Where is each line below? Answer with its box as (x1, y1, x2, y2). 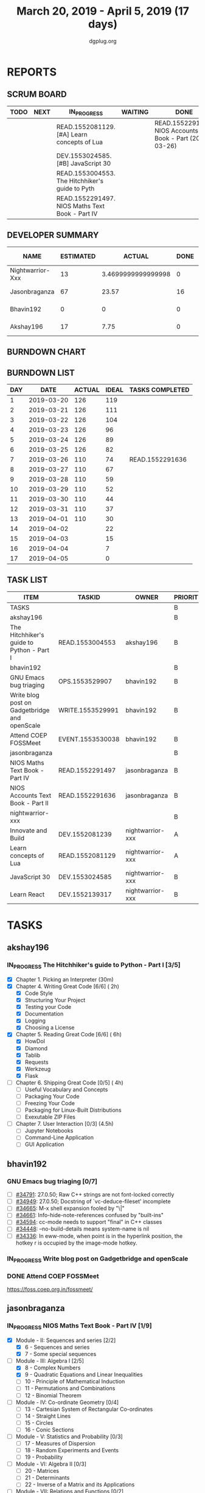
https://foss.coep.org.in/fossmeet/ (7, 1286, 93, 1293)
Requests (24, 1058, 49, 1066)
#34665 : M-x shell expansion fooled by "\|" (15, 1204, 125, 1212)
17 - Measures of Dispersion (24, 1439, 96, 1447)
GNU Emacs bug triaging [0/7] (7, 1177, 98, 1186)
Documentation (24, 1010, 64, 1017)
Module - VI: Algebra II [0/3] (15, 1460, 87, 1468)
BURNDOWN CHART (7, 347, 86, 357)
